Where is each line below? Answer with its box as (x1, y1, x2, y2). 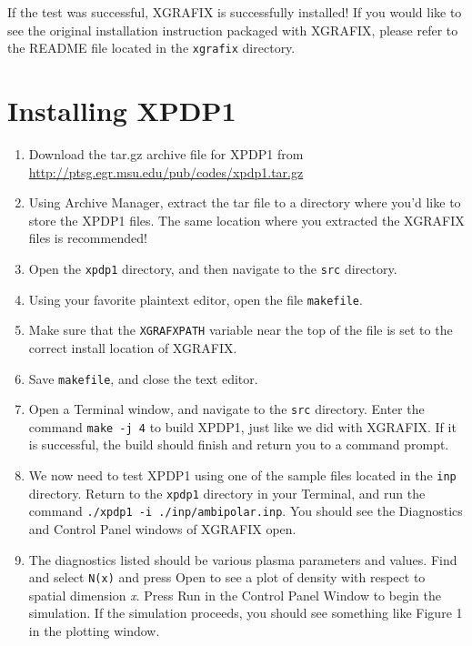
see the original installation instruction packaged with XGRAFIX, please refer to (7, 20, 458, 39)
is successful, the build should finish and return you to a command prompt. (28, 435, 449, 454)
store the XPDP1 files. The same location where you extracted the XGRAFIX (28, 210, 465, 229)
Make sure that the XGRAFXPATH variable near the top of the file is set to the (28, 320, 453, 339)
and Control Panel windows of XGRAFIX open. (28, 520, 296, 539)
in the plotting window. (28, 621, 160, 641)
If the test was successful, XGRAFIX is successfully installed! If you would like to (7, 3, 462, 21)
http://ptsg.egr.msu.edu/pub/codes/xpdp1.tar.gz (28, 162, 304, 181)
